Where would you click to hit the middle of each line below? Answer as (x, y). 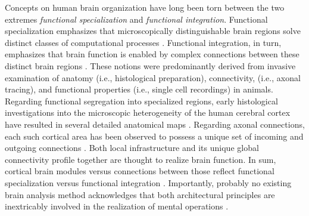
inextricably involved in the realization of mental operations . (117, 206)
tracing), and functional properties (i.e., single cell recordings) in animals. (139, 89)
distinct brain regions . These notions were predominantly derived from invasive (150, 65)
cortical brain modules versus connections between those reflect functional (140, 171)
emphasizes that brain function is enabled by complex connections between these (152, 54)
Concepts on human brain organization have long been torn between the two (145, 7)
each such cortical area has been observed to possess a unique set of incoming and (154, 136)
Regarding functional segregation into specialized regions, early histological (141, 101)
